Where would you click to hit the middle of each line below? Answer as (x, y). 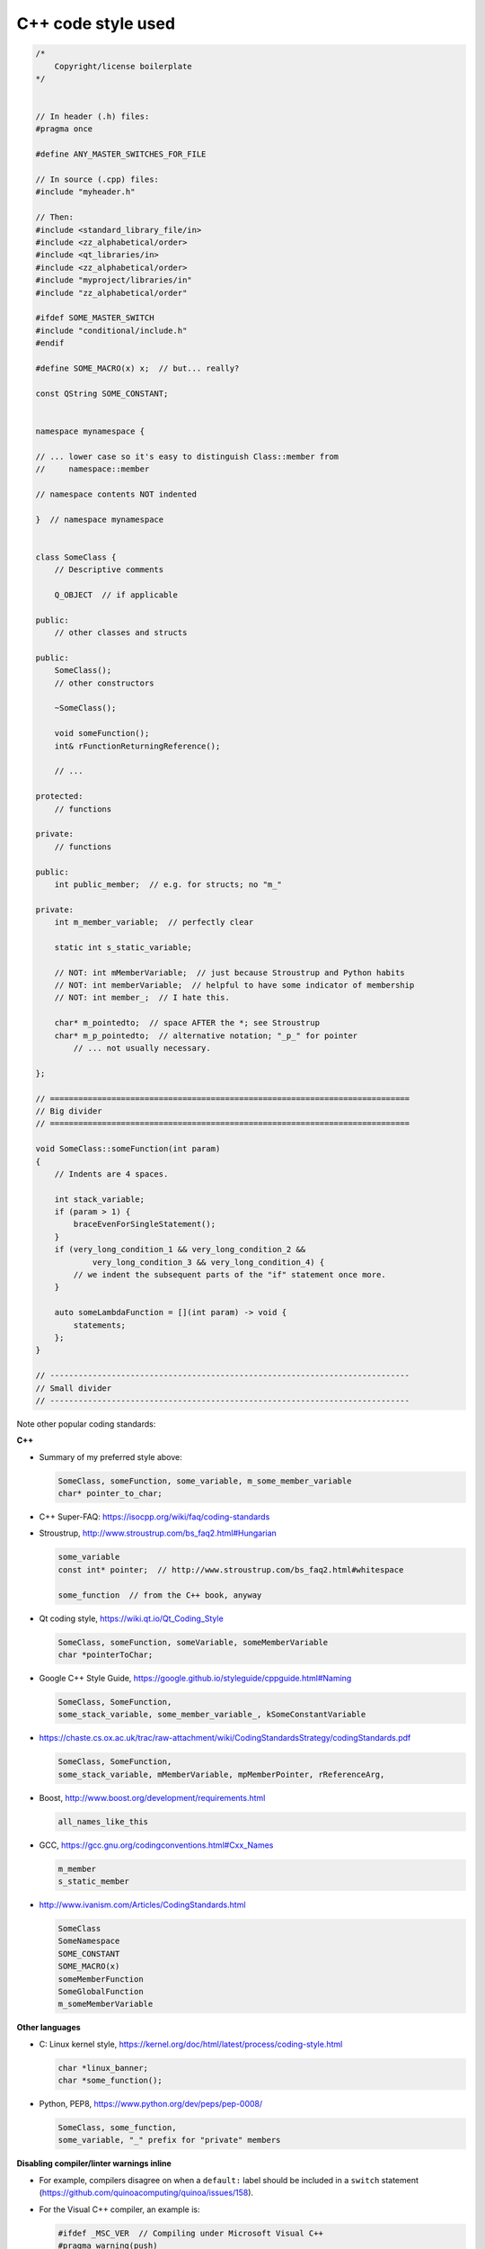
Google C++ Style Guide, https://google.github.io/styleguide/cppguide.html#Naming (195, 1678)
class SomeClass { (76, 557)
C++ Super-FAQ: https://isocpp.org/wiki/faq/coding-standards (154, 1517)
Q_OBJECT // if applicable (116, 595)
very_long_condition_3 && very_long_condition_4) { (208, 1262)
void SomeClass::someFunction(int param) (128, 1149)
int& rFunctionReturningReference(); (137, 746)
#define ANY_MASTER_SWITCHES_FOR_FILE (121, 154)
